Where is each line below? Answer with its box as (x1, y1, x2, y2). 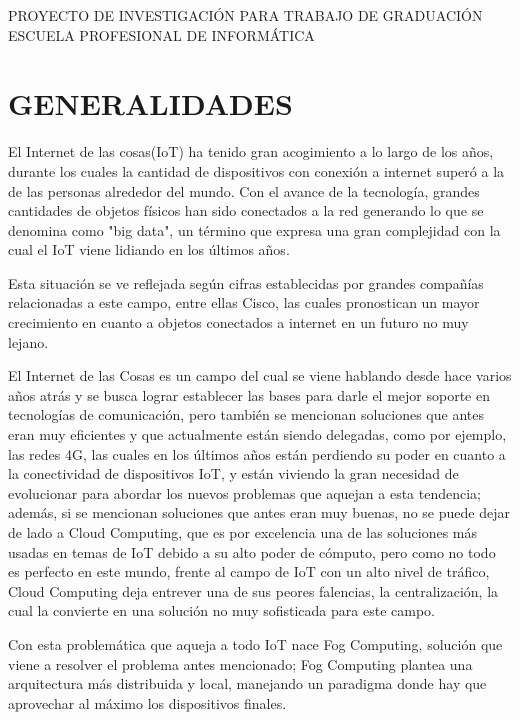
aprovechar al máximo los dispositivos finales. (8, 692, 287, 713)
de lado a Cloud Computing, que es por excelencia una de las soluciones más (8, 522, 477, 542)
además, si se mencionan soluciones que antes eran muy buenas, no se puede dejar (8, 502, 510, 523)
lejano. (8, 331, 49, 352)
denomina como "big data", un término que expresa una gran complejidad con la (8, 219, 501, 240)
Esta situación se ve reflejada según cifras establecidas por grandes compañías (8, 272, 484, 293)
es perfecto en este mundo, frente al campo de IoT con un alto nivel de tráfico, (8, 561, 490, 582)
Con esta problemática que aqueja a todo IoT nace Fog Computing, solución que (8, 633, 503, 654)
